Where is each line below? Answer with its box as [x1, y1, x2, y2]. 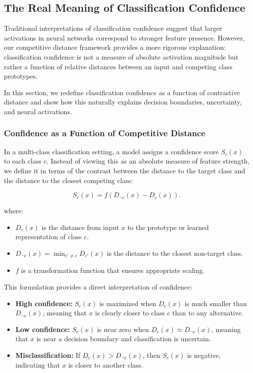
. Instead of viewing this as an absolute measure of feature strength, [46, 156, 250, 166]
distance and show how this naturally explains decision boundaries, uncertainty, [4, 97, 242, 107]
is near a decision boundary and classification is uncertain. [36, 333, 211, 344]
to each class [4, 156, 41, 166]
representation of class [15, 231, 82, 242]
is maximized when [99, 298, 156, 308]
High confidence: [15, 298, 73, 308]
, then [142, 350, 160, 360]
